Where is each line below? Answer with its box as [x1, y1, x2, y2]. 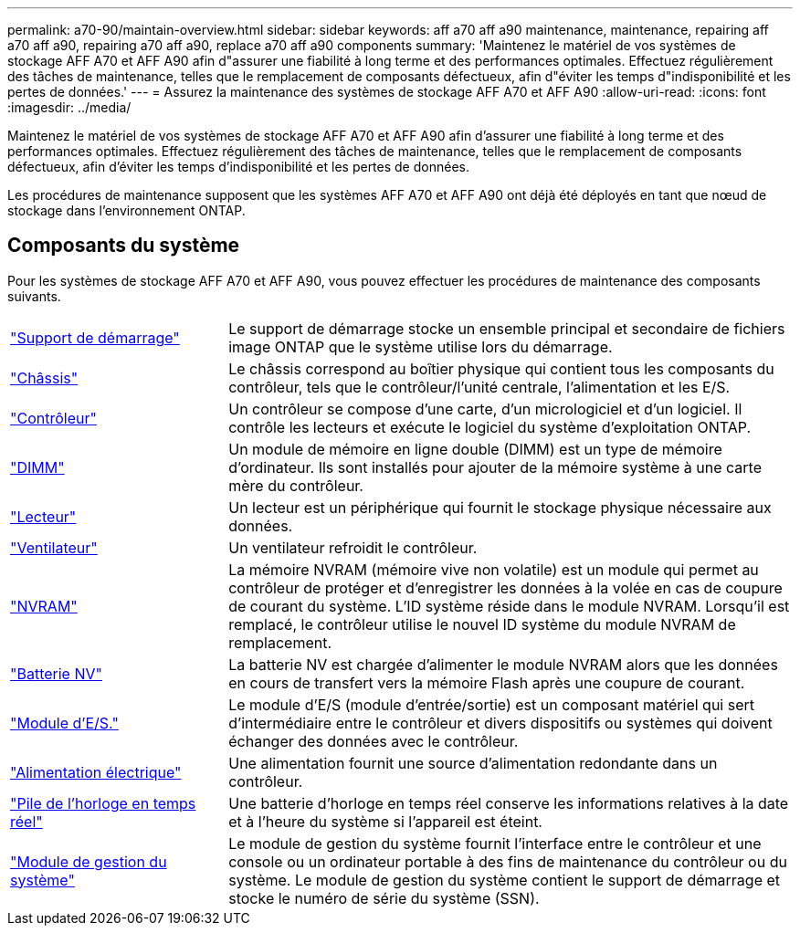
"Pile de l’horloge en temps [10, 793, 196, 812]
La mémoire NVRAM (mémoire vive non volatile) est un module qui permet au [228, 560, 759, 579]
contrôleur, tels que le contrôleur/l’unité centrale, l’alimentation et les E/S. [228, 377, 731, 396]
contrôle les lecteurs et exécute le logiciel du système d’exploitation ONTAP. [228, 417, 752, 436]
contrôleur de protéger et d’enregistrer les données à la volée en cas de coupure [228, 578, 783, 597]
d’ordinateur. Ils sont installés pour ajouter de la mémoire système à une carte [228, 457, 763, 477]
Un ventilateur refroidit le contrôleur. [228, 538, 478, 557]
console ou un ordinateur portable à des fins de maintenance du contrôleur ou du [228, 852, 787, 871]
